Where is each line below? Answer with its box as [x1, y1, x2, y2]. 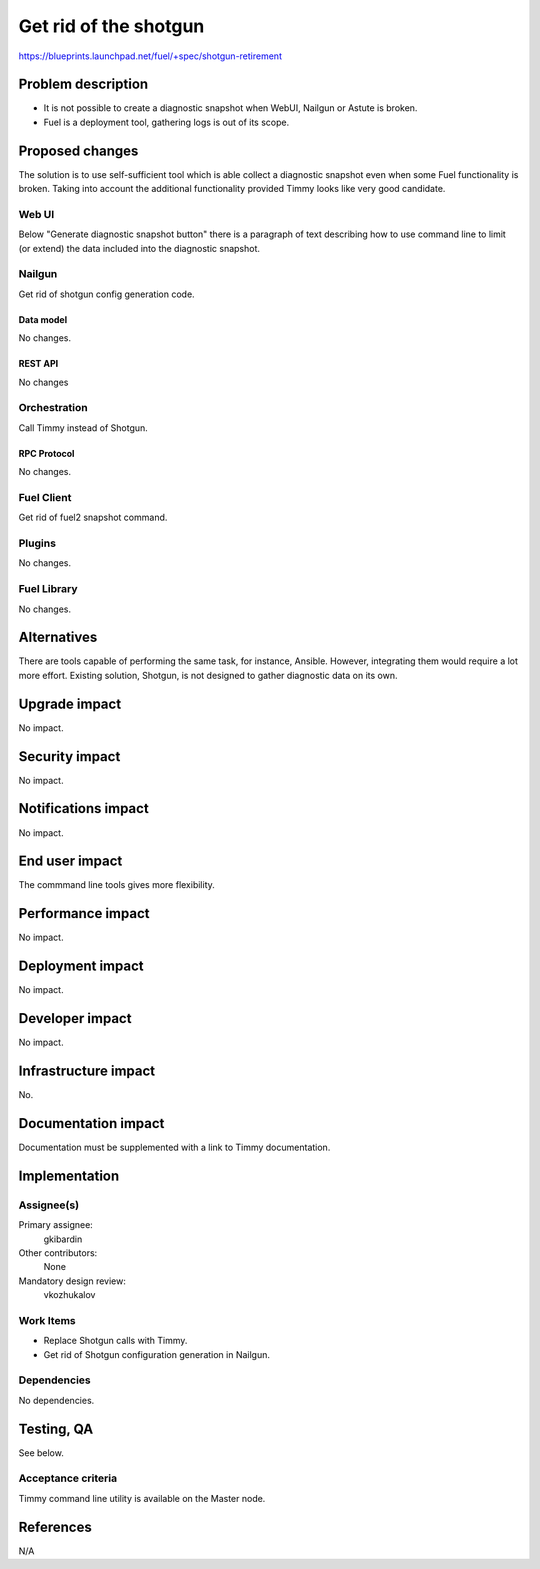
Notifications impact [18, 800, 149, 817]
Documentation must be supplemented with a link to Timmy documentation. [18, 1141, 331, 1153]
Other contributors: [18, 1246, 98, 1259]
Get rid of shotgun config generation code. [18, 288, 195, 300]
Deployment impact [18, 958, 144, 975]
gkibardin [43, 1233, 83, 1245]
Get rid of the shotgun [18, 15, 205, 37]
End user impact [18, 853, 123, 870]
